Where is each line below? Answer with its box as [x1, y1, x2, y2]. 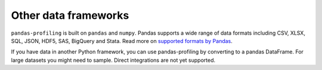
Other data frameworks [11, 9, 129, 22]
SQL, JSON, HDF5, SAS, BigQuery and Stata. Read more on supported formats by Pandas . [11, 37, 233, 44]
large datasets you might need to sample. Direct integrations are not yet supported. [11, 56, 216, 64]
